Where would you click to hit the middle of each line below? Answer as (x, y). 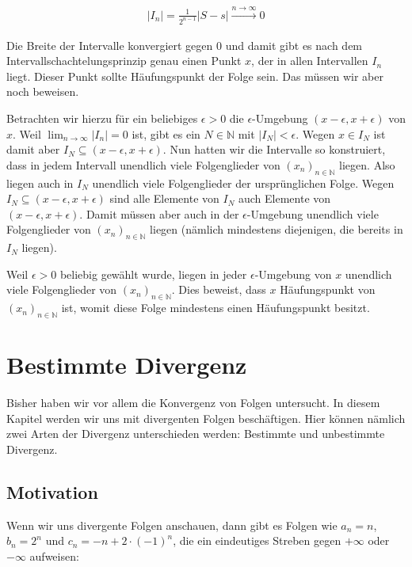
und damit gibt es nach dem (294, 45)
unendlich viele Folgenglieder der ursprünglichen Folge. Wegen (243, 183)
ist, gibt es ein (166, 133)
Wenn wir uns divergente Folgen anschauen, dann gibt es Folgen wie (172, 525)
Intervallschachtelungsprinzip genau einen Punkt (124, 61)
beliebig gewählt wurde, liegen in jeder (153, 274)
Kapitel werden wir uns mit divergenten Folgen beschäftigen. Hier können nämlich (206, 418)
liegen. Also (367, 164)
